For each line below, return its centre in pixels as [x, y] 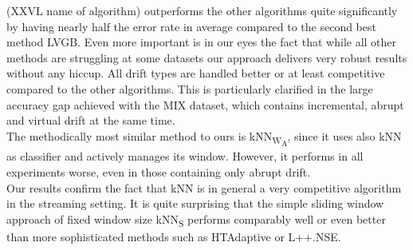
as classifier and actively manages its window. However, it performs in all [185, 156]
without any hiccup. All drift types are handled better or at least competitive [196, 73]
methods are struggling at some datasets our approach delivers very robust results [207, 57]
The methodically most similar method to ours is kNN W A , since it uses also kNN [204, 138]
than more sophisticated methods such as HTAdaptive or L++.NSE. [174, 236]
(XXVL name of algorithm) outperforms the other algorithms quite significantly [202, 10]
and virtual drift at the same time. [91, 120]
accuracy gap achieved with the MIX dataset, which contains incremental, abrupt [205, 104]
